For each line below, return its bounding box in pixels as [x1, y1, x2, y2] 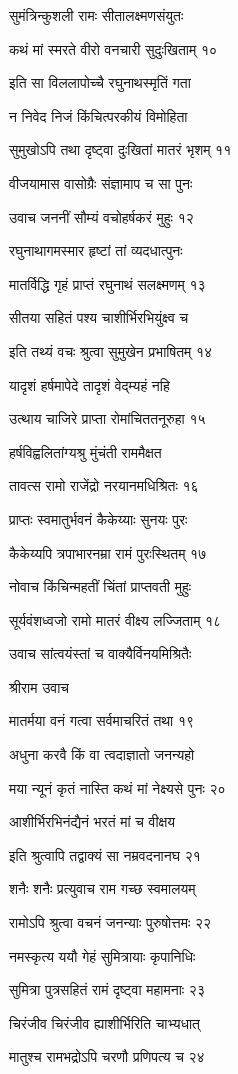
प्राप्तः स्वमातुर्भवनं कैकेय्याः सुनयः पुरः [9, 508, 188, 529]
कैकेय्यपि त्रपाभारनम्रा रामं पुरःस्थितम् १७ [9, 542, 207, 563]
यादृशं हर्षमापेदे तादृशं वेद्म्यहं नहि [9, 374, 170, 395]
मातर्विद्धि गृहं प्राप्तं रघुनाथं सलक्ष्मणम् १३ [9, 273, 206, 294]
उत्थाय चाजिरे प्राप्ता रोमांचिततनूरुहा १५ [9, 408, 206, 429]
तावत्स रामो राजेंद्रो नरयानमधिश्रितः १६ [9, 475, 199, 496]
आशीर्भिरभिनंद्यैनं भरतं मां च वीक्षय [9, 811, 175, 832]
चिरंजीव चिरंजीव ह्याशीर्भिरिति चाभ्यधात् [9, 1012, 201, 1033]
